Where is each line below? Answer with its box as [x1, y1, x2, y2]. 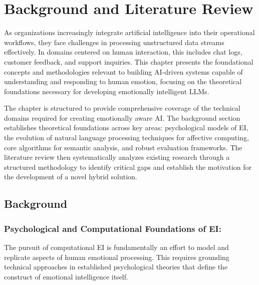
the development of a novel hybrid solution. [4, 171, 137, 182]
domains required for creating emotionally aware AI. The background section [4, 112, 240, 123]
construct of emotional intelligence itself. [4, 271, 128, 281]
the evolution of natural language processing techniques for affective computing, [4, 132, 249, 143]
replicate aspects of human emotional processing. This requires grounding [4, 251, 229, 262]
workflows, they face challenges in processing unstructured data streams [4, 37, 224, 47]
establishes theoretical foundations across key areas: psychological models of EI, [4, 122, 248, 133]
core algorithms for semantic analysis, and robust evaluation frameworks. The [4, 142, 242, 152]
